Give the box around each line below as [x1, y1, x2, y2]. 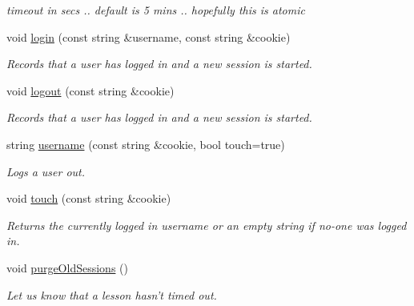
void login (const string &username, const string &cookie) [6, 28, 291, 45]
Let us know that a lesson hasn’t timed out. [6, 286, 217, 303]
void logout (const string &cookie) [6, 82, 175, 99]
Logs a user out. [6, 163, 86, 179]
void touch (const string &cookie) [6, 190, 171, 207]
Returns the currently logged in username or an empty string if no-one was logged [6, 216, 407, 233]
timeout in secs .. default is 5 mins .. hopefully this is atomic [6, 2, 305, 18]
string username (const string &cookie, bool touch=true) [6, 135, 285, 152]
